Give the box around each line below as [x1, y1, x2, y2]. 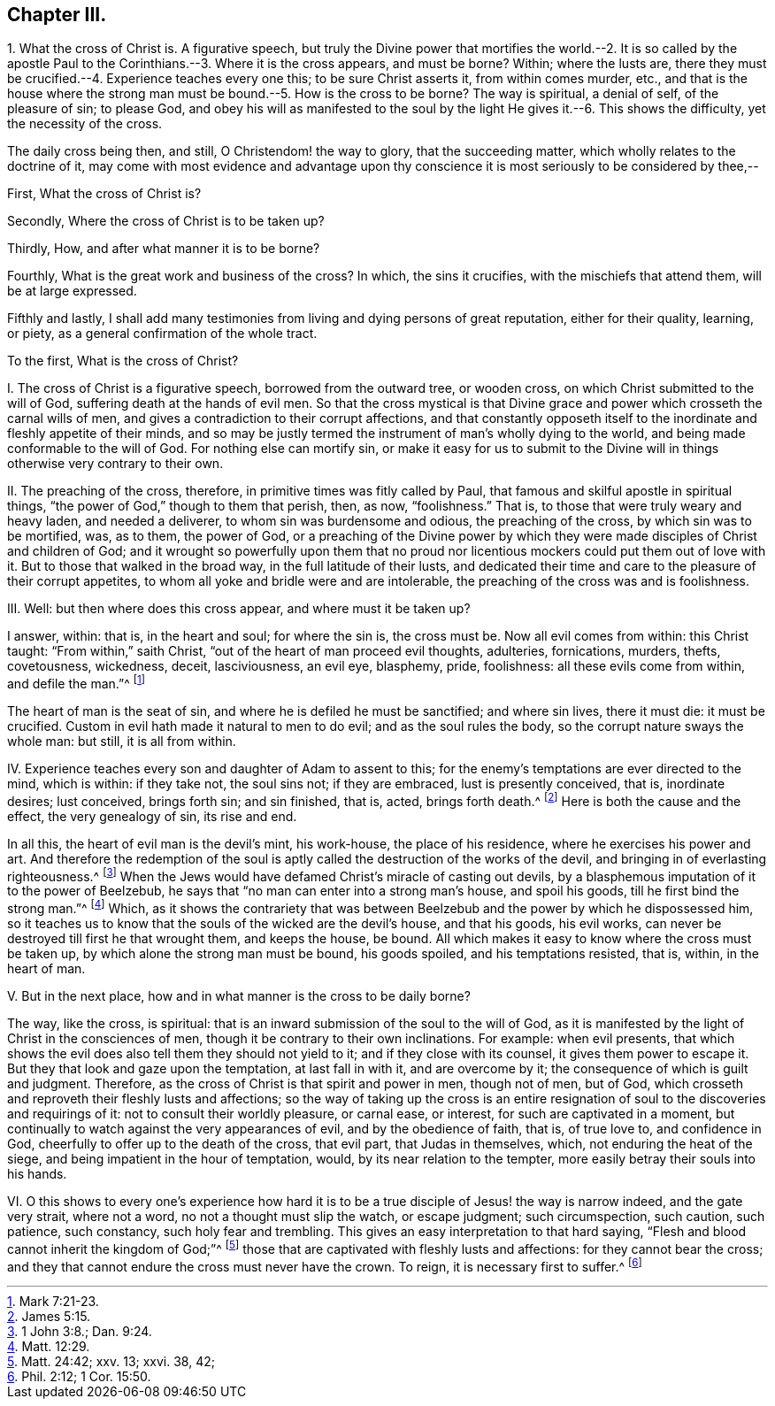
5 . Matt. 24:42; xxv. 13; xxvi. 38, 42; [7, 1354, 215, 1370]
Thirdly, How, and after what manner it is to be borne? [7, 241, 320, 257]
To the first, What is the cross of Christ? [7, 353, 239, 369]
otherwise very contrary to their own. [7, 456, 224, 472]
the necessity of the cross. [7, 116, 163, 132]
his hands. [7, 1166, 67, 1182]
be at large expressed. [7, 283, 137, 299]
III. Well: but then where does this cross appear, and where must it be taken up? [7, 601, 471, 617]
